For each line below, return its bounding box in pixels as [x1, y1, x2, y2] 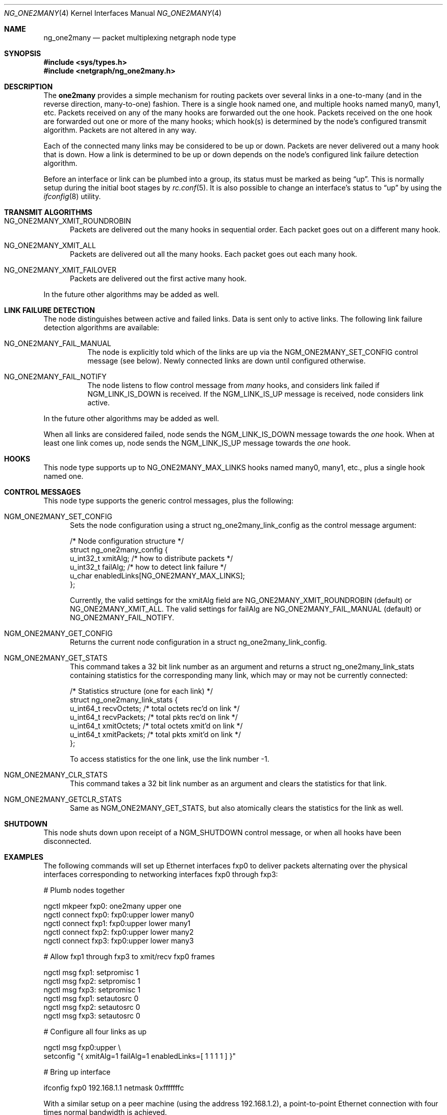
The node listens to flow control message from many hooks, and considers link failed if [87, 381, 380, 390]
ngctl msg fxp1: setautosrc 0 [43, 994, 139, 1003]
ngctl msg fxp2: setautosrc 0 [43, 1003, 140, 1011]
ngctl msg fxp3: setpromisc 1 [43, 985, 141, 994]
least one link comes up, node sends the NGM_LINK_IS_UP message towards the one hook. [43, 439, 351, 447]
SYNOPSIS [4, 49, 41, 58]
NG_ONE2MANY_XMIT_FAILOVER [4, 265, 117, 274]
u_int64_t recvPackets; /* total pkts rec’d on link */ [70, 713, 238, 721]
